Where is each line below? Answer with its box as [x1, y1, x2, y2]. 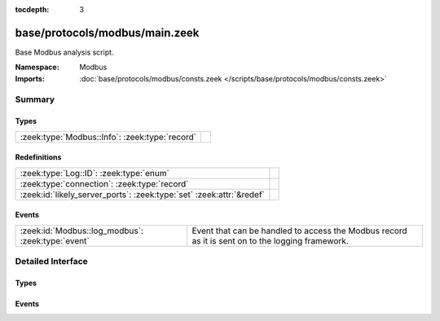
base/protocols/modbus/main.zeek [15, 25, 200, 40]
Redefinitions [15, 152, 62, 162]
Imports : [15, 73, 45, 83]
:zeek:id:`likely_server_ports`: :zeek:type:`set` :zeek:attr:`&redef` [20, 188, 265, 200]
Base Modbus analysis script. [15, 47, 114, 57]
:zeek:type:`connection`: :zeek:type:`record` [20, 178, 189, 189]
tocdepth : [15, 5, 50, 14]
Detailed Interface [15, 256, 89, 267]
